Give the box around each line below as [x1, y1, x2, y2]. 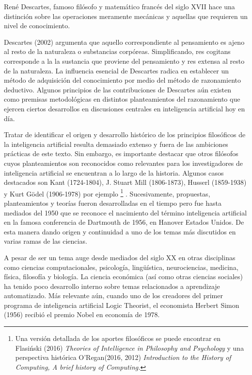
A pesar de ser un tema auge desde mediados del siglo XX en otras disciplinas [4, 252, 236, 262]
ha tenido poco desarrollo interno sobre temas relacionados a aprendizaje [4, 281, 220, 291]
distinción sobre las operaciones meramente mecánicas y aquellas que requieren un [4, 11, 248, 21]
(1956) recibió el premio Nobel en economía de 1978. [4, 309, 160, 320]
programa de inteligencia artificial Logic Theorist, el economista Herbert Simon [4, 300, 239, 310]
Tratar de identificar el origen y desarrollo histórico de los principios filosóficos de [4, 129, 246, 140]
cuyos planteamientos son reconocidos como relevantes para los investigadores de [4, 158, 243, 168]
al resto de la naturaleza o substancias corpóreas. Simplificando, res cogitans [4, 46, 231, 56]
